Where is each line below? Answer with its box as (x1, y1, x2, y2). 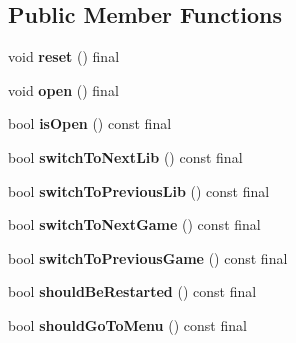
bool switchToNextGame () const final (8, 214, 261, 235)
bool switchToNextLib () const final (8, 146, 243, 167)
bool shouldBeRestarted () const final (8, 281, 257, 302)
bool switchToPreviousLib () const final (8, 180, 270, 201)
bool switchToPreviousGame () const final (8, 247, 288, 268)
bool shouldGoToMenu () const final (8, 314, 247, 335)
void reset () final (8, 46, 120, 67)
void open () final (8, 79, 119, 100)
